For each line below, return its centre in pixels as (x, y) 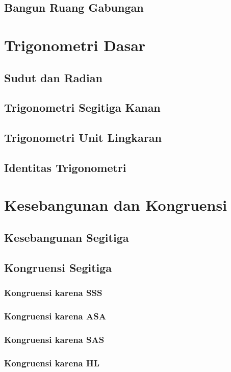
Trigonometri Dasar (75, 45)
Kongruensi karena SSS (53, 293)
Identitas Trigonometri (65, 167)
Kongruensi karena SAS (54, 339)
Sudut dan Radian (53, 77)
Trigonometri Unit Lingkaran (83, 138)
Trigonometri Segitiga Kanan (82, 107)
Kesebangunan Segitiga (67, 238)
